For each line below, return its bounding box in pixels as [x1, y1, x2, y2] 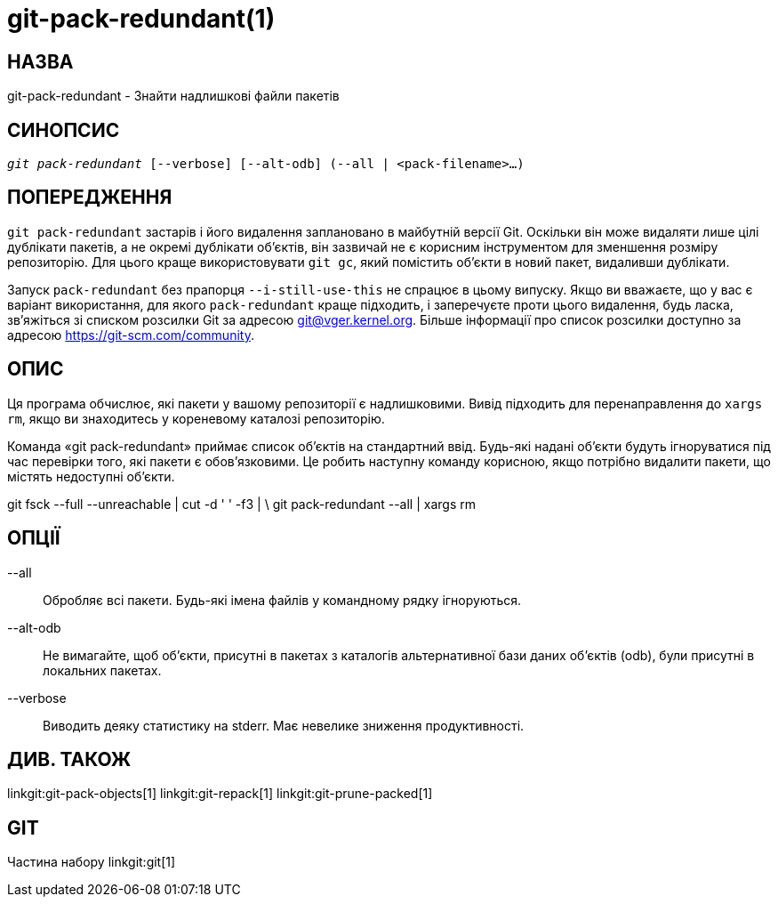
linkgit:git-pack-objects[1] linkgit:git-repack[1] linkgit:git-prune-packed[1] [7, 786, 433, 802]
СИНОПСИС [7, 118, 120, 141]
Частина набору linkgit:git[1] [7, 854, 176, 870]
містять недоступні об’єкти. [7, 468, 175, 484]
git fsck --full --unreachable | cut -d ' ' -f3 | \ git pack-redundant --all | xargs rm [7, 496, 476, 512]
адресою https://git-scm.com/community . [7, 327, 254, 343]
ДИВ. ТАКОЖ [7, 747, 132, 771]
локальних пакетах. [43, 662, 162, 678]
